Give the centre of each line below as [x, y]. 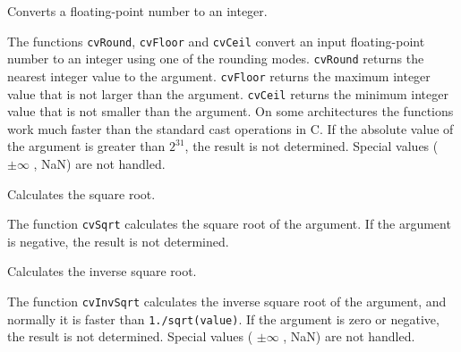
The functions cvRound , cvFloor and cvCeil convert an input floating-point [216, 41]
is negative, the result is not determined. [118, 241]
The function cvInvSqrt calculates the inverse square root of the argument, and [227, 302]
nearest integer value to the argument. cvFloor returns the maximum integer [219, 75]
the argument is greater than [86, 146]
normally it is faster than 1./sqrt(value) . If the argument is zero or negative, [223, 318]
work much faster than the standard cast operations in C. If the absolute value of [230, 128]
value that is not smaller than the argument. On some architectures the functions [230, 111]
